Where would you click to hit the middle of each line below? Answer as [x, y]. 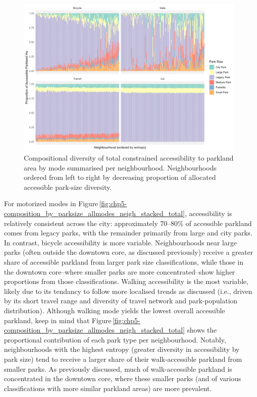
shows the [202, 330]
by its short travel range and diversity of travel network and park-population [121, 301]
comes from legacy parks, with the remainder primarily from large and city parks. [128, 233]
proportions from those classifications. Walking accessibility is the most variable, [126, 281]
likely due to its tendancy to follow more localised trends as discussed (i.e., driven [128, 291]
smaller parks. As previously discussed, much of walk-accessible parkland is [118, 369]
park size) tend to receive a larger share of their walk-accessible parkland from [123, 359]
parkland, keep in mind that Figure [58, 320]
